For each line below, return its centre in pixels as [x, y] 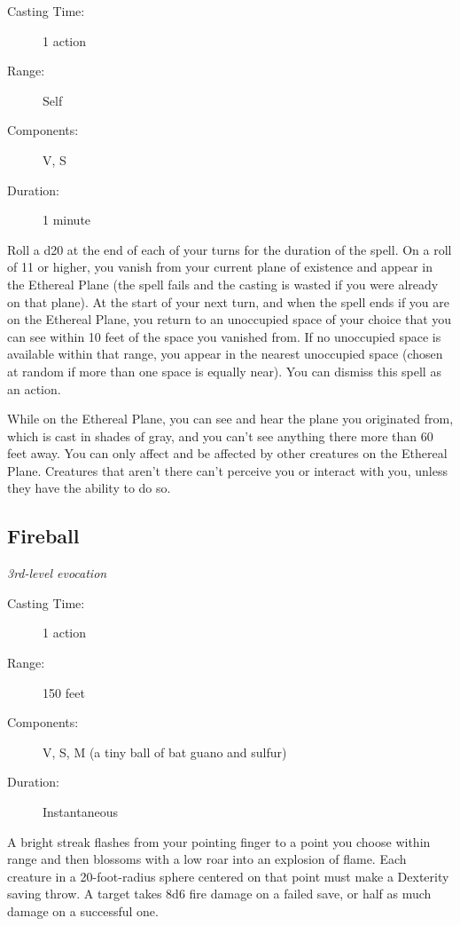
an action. [34, 388]
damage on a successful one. [83, 910]
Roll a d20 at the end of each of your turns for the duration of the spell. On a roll [230, 249]
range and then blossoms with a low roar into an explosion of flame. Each [207, 859]
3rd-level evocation [57, 573]
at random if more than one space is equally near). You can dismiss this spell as [224, 371]
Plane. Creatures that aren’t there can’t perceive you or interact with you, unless [227, 470]
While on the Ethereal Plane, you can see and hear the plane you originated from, [230, 419]
